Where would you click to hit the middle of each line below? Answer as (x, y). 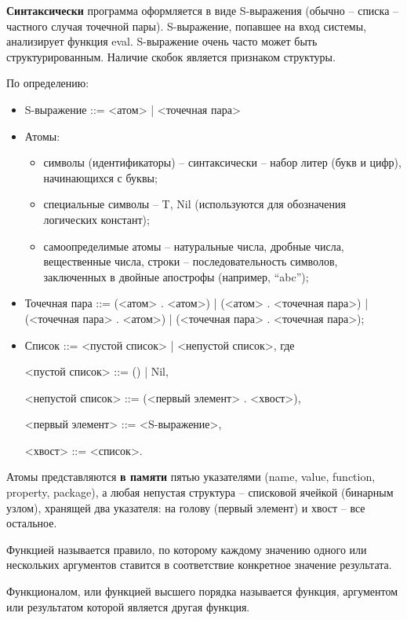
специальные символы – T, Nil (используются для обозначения (194, 204)
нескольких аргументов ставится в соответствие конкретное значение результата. (199, 565)
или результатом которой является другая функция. (128, 606)
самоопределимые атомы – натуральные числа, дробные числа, (194, 246)
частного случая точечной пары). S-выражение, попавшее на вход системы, (187, 26)
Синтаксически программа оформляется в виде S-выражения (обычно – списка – (203, 10)
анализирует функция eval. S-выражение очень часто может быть (162, 41)
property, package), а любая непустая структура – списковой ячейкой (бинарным (200, 492)
